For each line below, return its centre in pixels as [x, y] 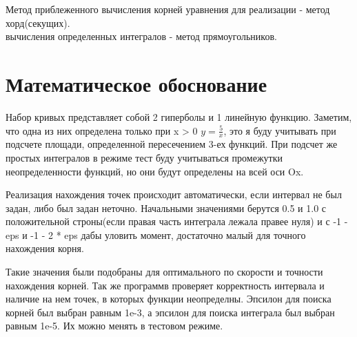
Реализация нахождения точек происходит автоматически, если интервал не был [174, 194]
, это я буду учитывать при [280, 130]
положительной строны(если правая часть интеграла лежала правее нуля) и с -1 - [177, 221]
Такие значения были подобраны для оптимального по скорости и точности [164, 272]
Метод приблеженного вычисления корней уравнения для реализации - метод [168, 9]
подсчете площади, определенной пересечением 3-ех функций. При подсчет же [172, 144]
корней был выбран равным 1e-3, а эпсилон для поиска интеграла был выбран [170, 312]
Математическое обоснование [136, 83]
